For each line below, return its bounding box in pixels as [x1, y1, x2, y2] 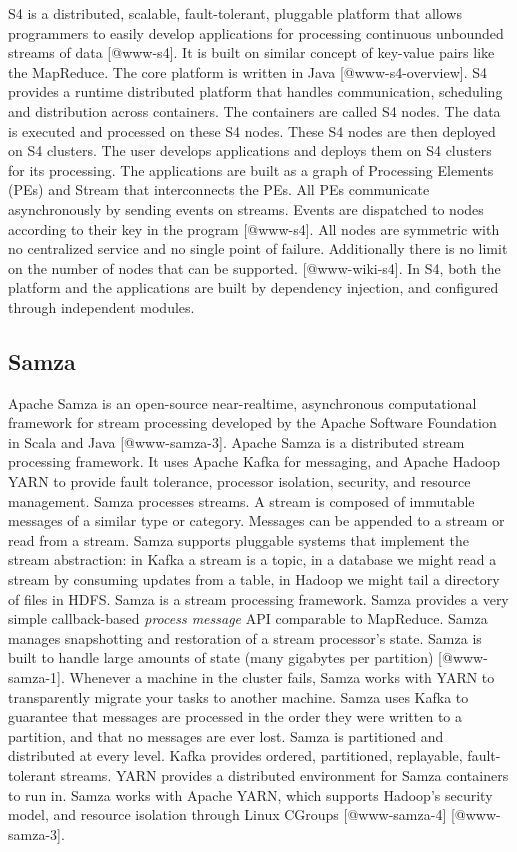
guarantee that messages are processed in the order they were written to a [8, 706, 463, 727]
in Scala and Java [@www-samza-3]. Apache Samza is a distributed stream [8, 431, 465, 452]
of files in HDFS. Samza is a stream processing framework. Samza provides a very [8, 588, 509, 609]
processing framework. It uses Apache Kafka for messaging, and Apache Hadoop [8, 451, 501, 472]
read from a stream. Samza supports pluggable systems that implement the [8, 529, 470, 550]
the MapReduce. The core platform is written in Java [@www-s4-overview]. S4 [8, 61, 487, 82]
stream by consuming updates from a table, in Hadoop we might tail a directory [8, 569, 500, 590]
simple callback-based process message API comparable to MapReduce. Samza [8, 608, 488, 629]
